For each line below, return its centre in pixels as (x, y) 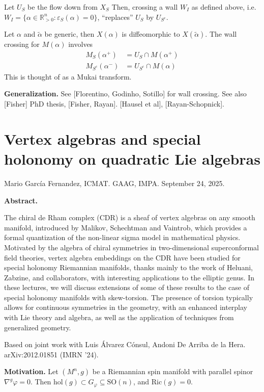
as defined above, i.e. (224, 7)
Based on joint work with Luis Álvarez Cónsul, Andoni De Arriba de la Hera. (125, 344)
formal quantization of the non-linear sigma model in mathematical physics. (122, 237)
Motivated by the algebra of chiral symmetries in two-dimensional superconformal (132, 247)
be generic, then (69, 34)
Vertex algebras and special (102, 138)
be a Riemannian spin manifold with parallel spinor (173, 371)
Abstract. (21, 200)
